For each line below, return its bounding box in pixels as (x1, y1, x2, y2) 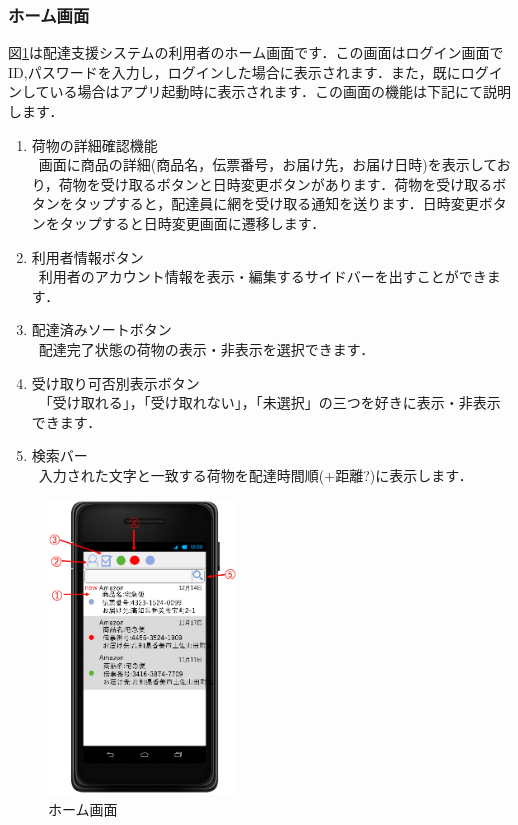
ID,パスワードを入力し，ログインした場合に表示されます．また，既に (8, 61, 461, 82)
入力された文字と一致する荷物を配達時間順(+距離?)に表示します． (38, 464, 473, 485)
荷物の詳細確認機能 (31, 134, 158, 155)
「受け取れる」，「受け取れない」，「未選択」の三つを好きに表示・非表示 (38, 392, 501, 413)
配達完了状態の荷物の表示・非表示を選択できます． (38, 338, 375, 359)
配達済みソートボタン (31, 319, 172, 340)
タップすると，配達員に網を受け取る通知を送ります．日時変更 (73, 193, 479, 214)
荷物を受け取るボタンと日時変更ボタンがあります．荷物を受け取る (58, 173, 493, 194)
